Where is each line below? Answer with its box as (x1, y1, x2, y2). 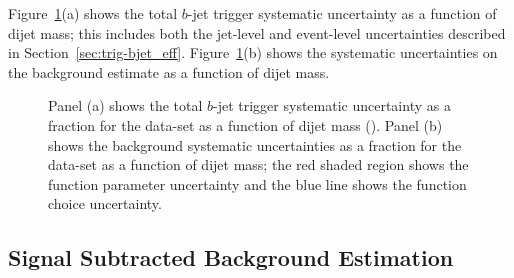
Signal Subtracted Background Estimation (8, 242, 454, 273)
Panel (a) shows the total (48, 95, 203, 116)
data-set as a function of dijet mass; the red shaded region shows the (48, 154, 469, 175)
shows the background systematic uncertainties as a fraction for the (48, 134, 462, 155)
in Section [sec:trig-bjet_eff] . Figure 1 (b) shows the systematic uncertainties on (8, 42, 498, 63)
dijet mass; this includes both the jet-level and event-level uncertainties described (8, 22, 506, 43)
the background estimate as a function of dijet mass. (8, 61, 330, 82)
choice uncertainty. (48, 193, 162, 214)
